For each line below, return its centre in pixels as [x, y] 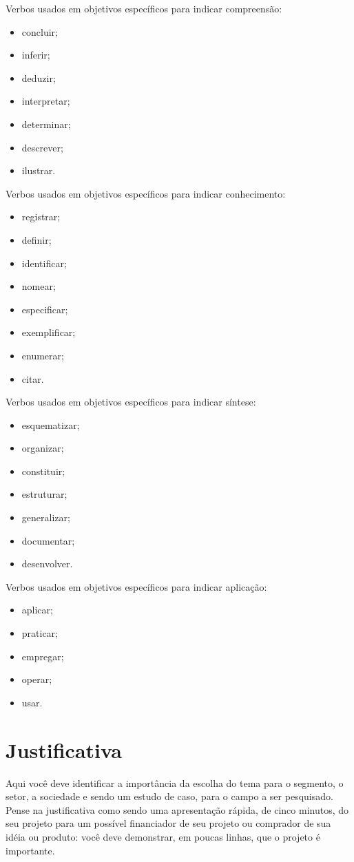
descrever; [42, 147]
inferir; [36, 55]
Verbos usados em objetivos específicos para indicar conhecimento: [146, 193]
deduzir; [39, 77]
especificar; [45, 309]
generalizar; [46, 517]
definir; [37, 239]
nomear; [39, 286]
